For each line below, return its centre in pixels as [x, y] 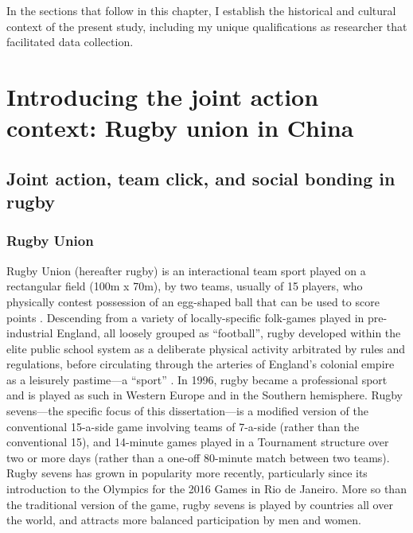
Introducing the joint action [163, 96]
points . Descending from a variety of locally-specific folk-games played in [185, 317]
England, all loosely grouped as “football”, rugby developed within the [229, 333]
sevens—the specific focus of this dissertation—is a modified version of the [187, 411]
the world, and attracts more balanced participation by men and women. [184, 520]
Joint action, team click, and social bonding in [201, 178]
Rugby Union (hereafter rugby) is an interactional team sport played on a [186, 270]
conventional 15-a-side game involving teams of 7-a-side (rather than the [183, 426]
